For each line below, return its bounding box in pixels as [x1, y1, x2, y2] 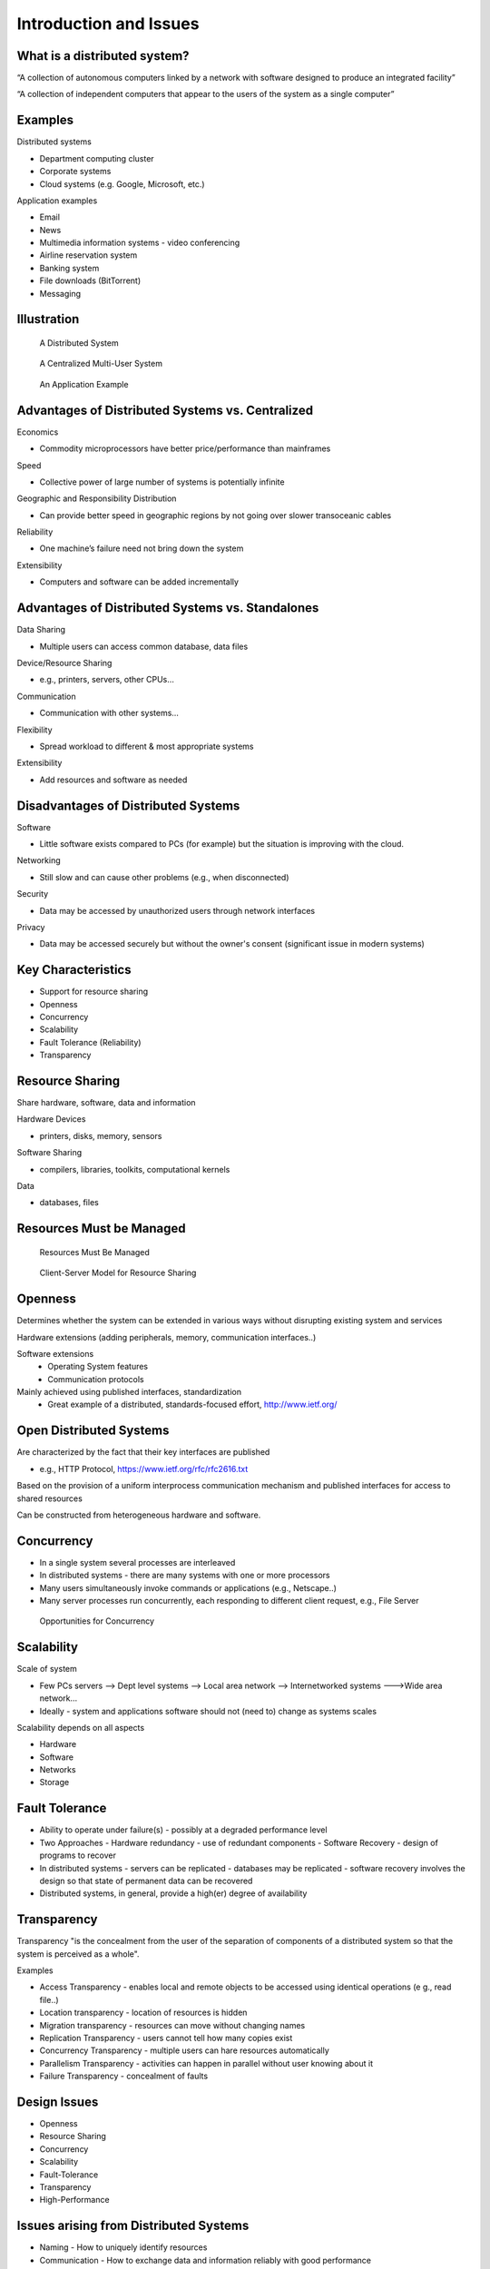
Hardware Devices [16, 1114, 86, 1125]
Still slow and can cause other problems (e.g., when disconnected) [39, 871, 289, 882]
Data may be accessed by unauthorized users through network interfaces [39, 905, 316, 916]
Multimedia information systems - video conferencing [39, 237, 240, 249]
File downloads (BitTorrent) [39, 275, 142, 286]
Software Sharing [16, 1147, 83, 1158]
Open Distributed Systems [16, 1423, 170, 1439]
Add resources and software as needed [39, 774, 188, 785]
